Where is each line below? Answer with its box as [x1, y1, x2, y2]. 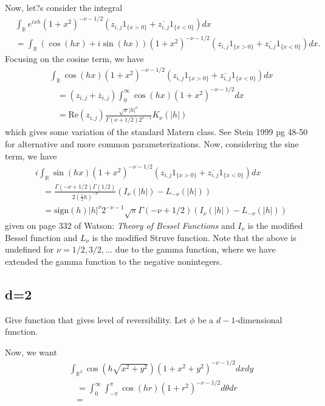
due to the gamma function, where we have [115, 243, 276, 256]
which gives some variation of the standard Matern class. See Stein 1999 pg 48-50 [5, 125, 308, 138]
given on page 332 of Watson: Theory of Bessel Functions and [5, 219, 235, 232]
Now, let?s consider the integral [5, 1, 123, 13]
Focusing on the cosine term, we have [5, 52, 144, 65]
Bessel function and [5, 231, 78, 243]
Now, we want [5, 345, 57, 358]
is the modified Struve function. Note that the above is [92, 231, 296, 243]
